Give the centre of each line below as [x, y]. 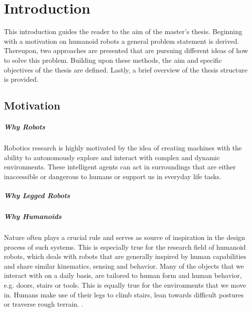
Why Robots [25, 127]
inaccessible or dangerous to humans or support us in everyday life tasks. [113, 176]
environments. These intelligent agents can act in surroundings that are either [120, 167]
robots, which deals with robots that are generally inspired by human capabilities [125, 256]
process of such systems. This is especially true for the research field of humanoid [125, 247]
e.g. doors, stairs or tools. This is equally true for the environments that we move [125, 284]
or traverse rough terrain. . [44, 304]
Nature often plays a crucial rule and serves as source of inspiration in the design [125, 237]
